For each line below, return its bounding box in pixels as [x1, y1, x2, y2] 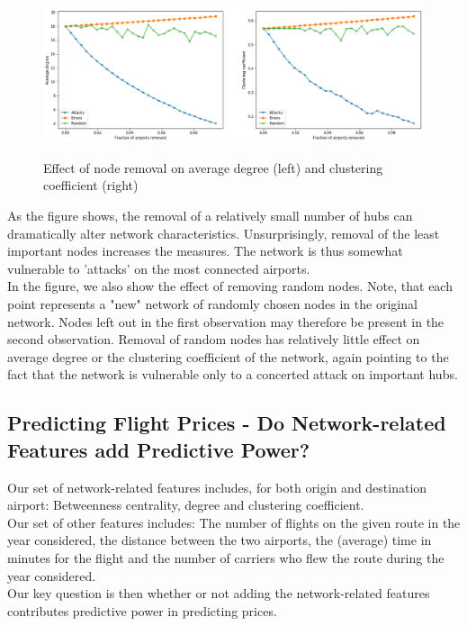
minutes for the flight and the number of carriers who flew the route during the [7, 548, 445, 567]
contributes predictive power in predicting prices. [7, 601, 277, 620]
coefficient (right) [43, 176, 139, 195]
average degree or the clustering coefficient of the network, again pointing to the [7, 347, 449, 366]
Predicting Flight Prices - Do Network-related [7, 409, 446, 437]
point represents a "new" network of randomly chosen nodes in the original [7, 295, 418, 313]
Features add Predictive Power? [7, 435, 310, 463]
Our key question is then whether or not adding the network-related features [7, 584, 430, 603]
